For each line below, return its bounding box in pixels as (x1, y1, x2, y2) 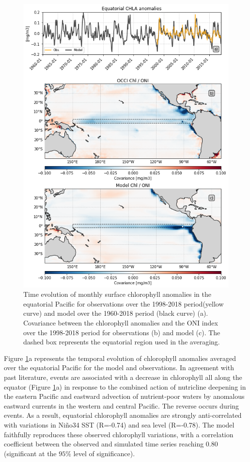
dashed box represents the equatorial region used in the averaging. (23, 337, 220, 347)
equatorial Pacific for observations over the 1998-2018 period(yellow (23, 298, 224, 308)
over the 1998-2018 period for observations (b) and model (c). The (23, 327, 220, 337)
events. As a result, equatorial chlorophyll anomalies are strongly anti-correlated (4, 410, 242, 420)
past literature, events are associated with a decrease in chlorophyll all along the (4, 372, 242, 382)
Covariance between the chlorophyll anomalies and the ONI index (23, 318, 218, 328)
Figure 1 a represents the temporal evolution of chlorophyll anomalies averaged (4, 353, 236, 363)
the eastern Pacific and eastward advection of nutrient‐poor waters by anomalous (4, 391, 245, 401)
